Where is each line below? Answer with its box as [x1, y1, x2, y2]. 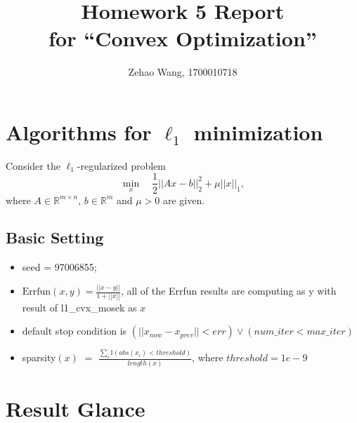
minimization [193, 117, 323, 146]
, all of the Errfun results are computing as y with [120, 283, 337, 298]
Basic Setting [6, 227, 104, 248]
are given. [162, 192, 205, 207]
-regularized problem [77, 158, 166, 173]
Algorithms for [6, 117, 152, 146]
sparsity [22, 350, 56, 365]
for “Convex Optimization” [48, 24, 317, 53]
